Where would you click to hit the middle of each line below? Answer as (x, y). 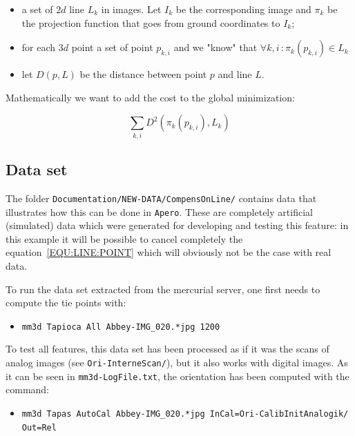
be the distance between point (143, 74)
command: (27, 389)
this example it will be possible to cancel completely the (124, 238)
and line (235, 74)
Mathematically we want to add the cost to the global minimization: (150, 97)
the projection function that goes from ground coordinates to (151, 22)
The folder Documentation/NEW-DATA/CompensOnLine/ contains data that (161, 198)
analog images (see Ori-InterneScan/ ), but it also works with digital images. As (177, 363)
